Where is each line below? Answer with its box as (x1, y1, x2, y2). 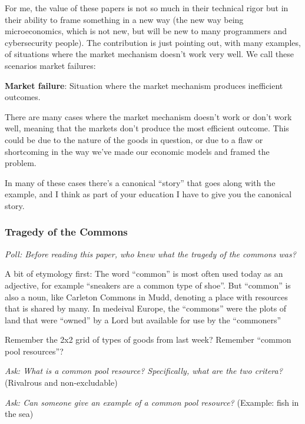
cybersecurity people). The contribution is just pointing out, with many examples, (5, 36, 301, 48)
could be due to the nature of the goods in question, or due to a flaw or (5, 133, 263, 145)
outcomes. (5, 91, 41, 103)
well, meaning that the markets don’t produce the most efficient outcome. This (5, 122, 289, 134)
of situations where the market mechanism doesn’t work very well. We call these (5, 48, 294, 60)
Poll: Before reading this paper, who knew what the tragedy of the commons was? (5, 247, 296, 260)
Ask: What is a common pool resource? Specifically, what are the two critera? (5, 365, 283, 377)
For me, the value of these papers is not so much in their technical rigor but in (5, 2, 289, 14)
